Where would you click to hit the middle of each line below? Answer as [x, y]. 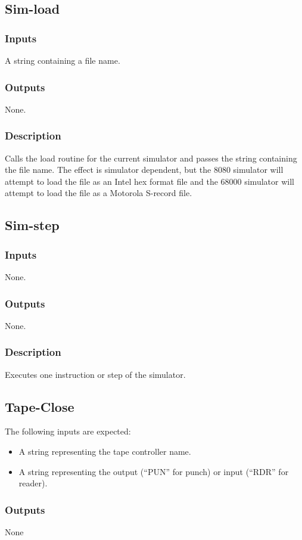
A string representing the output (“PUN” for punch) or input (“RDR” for [154, 471]
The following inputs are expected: [68, 431]
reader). [33, 483]
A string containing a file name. [63, 60]
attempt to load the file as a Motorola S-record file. [99, 193]
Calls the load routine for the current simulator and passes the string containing [151, 158]
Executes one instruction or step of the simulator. [95, 374]
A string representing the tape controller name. [105, 451]
